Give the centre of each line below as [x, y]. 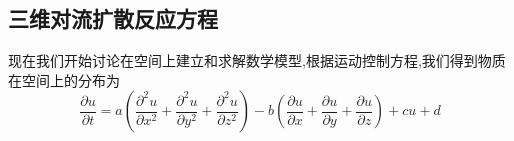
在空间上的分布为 [64, 79]
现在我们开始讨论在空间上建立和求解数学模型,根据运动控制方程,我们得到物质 [257, 60]
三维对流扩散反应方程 [113, 18]
